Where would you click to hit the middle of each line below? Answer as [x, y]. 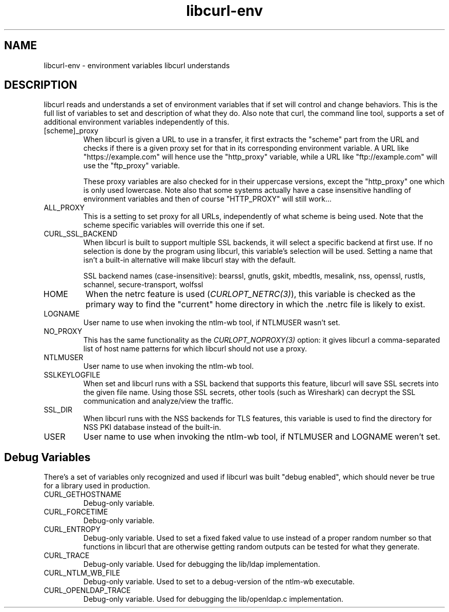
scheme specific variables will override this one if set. [174, 225]
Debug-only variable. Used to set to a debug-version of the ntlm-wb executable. [219, 582]
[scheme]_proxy [71, 131]
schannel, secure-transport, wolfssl [143, 285]
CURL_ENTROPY [72, 529]
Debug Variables [47, 457]
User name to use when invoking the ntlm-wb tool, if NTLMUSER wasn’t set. [212, 323]
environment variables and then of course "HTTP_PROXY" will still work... [207, 199]
